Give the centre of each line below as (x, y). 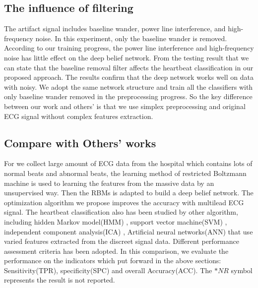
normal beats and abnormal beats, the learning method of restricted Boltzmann (125, 173)
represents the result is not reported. (60, 280)
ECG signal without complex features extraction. (79, 116)
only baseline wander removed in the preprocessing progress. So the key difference (128, 96)
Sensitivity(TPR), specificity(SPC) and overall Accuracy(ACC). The (108, 270)
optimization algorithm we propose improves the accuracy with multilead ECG (124, 202)
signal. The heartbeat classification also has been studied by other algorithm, (121, 212)
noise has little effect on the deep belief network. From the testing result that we (127, 57)
